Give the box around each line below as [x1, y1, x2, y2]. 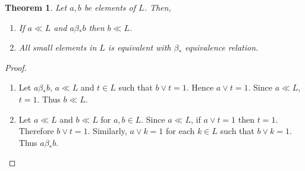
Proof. [5, 61, 27, 73]
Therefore [18, 125, 54, 137]
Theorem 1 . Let [5, 1, 67, 13]
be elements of [84, 1, 136, 13]
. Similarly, [87, 125, 127, 137]
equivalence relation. [185, 41, 259, 54]
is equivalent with [108, 41, 171, 54]
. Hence [186, 81, 214, 94]
